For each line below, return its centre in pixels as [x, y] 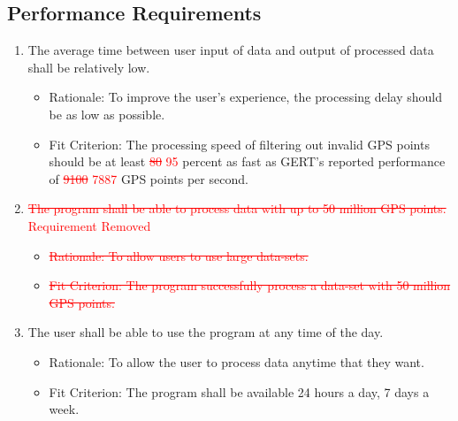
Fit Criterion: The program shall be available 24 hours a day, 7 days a [239, 391]
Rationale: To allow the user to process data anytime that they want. [237, 361]
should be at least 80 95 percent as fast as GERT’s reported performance [247, 161]
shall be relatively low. [89, 67]
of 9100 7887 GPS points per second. [149, 178]
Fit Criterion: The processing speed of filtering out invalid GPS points [239, 144]
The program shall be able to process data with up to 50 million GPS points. [237, 208]
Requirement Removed [89, 225]
